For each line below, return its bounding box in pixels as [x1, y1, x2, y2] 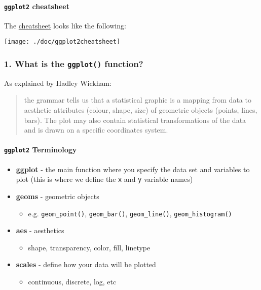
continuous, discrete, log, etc [28, 276, 117, 286]
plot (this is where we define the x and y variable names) [16, 174, 193, 184]
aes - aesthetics [16, 225, 64, 236]
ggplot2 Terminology [4, 144, 77, 155]
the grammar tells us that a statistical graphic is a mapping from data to [24, 94, 251, 105]
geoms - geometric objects [16, 190, 99, 201]
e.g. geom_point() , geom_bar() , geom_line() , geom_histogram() [28, 208, 232, 218]
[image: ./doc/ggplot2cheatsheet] [4, 38, 121, 46]
